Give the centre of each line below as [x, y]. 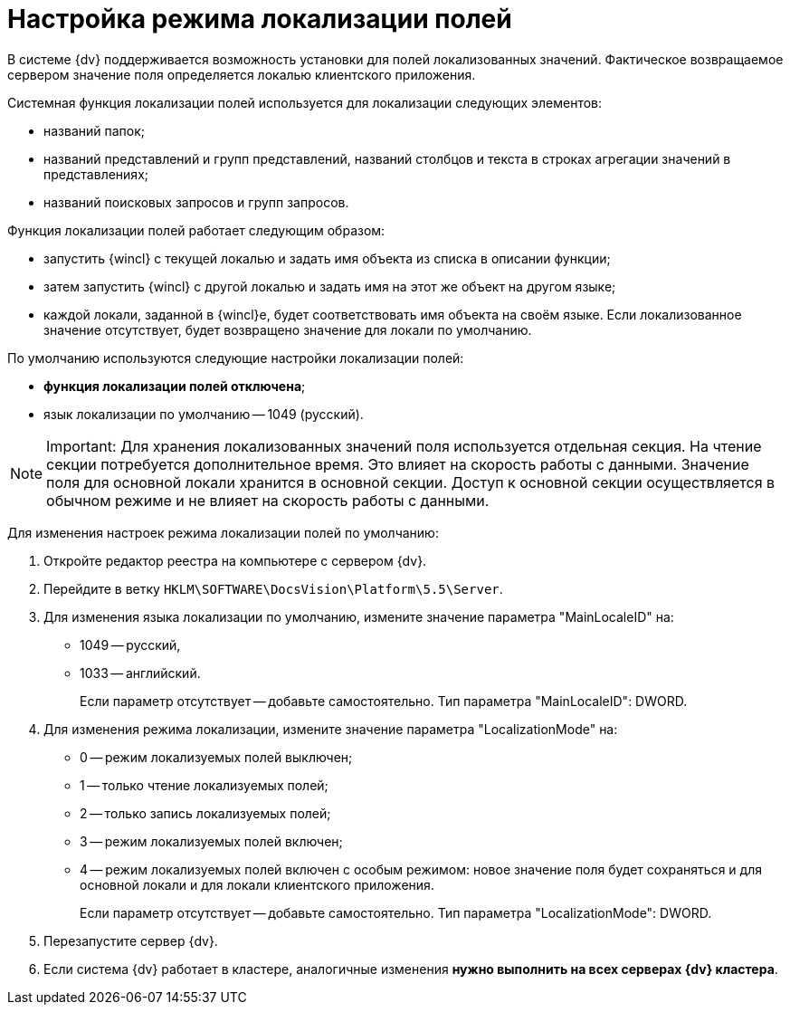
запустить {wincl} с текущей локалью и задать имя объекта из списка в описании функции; [327, 258]
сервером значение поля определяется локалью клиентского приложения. [242, 74]
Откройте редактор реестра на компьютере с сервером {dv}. [235, 560]
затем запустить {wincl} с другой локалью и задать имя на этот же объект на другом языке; [330, 286]
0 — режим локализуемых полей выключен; [216, 757]
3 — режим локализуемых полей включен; [211, 841]
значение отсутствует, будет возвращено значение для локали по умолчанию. [288, 329]
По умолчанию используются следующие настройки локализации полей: [236, 358]
